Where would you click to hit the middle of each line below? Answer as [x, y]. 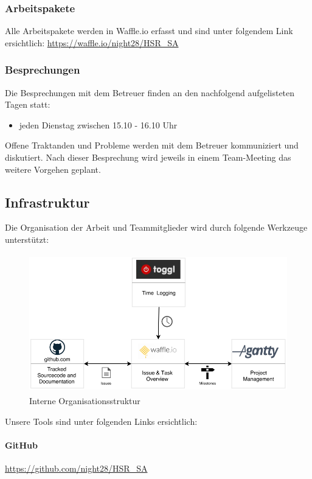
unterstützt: [27, 239]
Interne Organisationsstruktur [85, 400]
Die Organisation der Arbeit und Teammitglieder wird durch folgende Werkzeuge [156, 227]
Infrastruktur [47, 202]
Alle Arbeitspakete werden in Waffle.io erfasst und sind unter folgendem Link [149, 31]
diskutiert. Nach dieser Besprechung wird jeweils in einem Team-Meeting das [148, 157]
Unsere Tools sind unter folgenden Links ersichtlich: [101, 421]
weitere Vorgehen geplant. [53, 169]
